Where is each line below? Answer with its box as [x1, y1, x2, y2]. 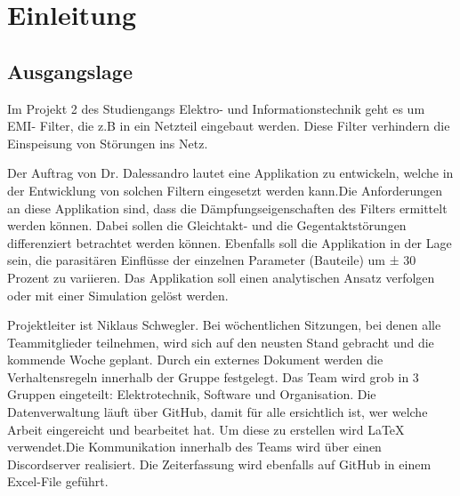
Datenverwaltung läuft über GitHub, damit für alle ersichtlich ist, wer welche [7, 403, 428, 421]
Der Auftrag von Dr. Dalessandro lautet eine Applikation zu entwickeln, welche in [7, 164, 454, 182]
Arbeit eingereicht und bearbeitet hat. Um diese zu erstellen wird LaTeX [7, 420, 405, 438]
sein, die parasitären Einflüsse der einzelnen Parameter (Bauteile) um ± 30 [7, 251, 416, 269]
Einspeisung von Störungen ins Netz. [7, 133, 208, 152]
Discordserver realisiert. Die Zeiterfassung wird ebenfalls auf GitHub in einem [7, 454, 432, 473]
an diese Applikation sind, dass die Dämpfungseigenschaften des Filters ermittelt [7, 198, 448, 217]
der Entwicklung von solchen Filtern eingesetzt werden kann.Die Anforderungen [7, 180, 443, 199]
